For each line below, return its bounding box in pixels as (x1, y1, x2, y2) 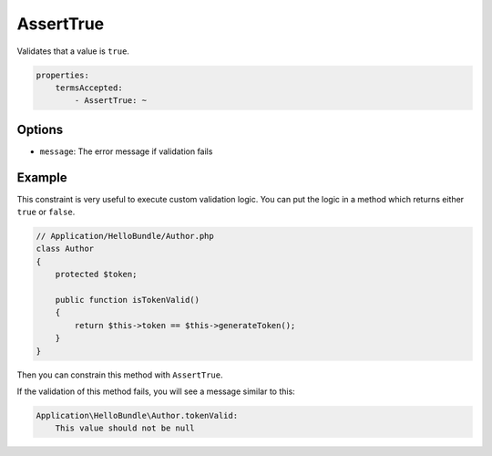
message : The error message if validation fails (39, 146, 213, 157)
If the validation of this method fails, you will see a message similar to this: (16, 386, 295, 397)
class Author (36, 244, 95, 254)
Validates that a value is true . (16, 46, 129, 57)
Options (16, 121, 64, 137)
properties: (36, 69, 90, 80)
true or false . (16, 206, 76, 218)
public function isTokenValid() (55, 295, 200, 306)
